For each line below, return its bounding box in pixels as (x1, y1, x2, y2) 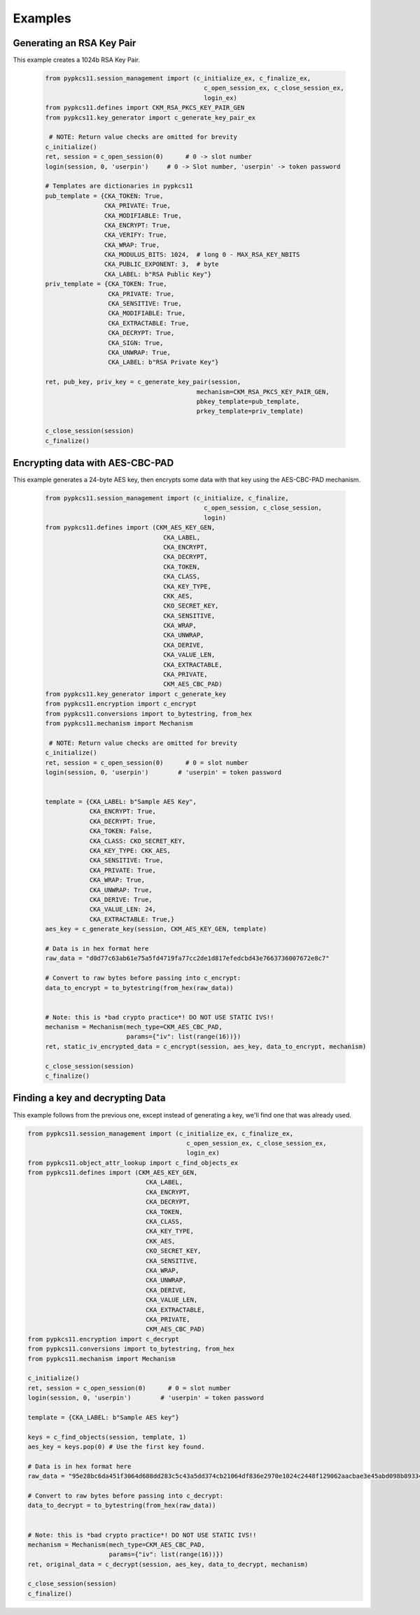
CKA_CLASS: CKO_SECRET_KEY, (89, 837, 185, 845)
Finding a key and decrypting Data (13, 1092, 166, 1104)
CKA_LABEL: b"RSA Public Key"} (104, 270, 211, 278)
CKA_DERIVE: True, (89, 896, 153, 903)
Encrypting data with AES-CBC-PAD (13, 457, 174, 469)
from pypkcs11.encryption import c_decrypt (27, 1335, 180, 1343)
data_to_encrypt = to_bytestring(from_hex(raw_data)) (45, 984, 234, 992)
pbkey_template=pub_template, (196, 397, 300, 405)
